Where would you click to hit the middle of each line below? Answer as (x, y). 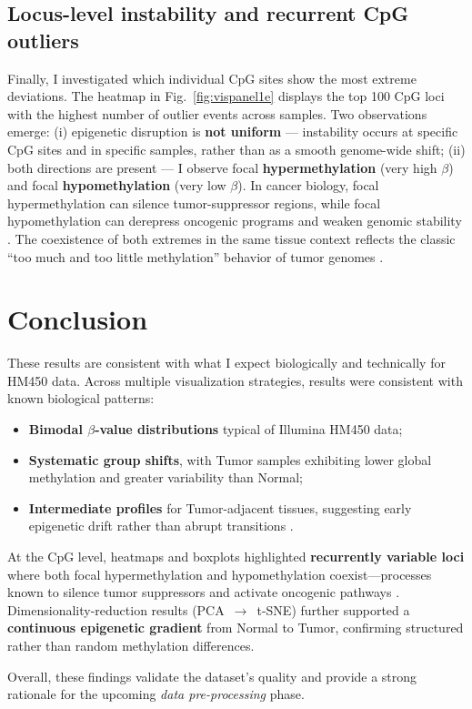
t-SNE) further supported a (333, 609)
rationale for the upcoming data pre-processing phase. (156, 694)
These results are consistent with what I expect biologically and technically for (226, 363)
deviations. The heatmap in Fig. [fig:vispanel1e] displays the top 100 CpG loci (226, 96)
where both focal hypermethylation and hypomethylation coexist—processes (220, 574)
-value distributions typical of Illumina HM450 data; (249, 429)
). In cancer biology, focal (308, 185)
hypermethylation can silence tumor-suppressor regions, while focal (194, 203)
